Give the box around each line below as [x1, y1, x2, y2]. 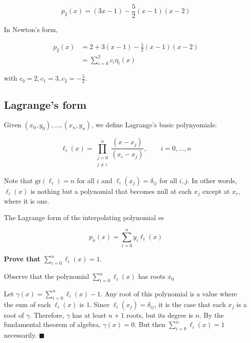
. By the [199, 309, 224, 320]
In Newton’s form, [4, 24, 58, 34]
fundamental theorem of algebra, [4, 319, 101, 329]
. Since [90, 299, 110, 309]
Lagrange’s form [4, 97, 87, 112]
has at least [72, 309, 107, 320]
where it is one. [4, 196, 49, 206]
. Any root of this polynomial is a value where [100, 288, 237, 298]
